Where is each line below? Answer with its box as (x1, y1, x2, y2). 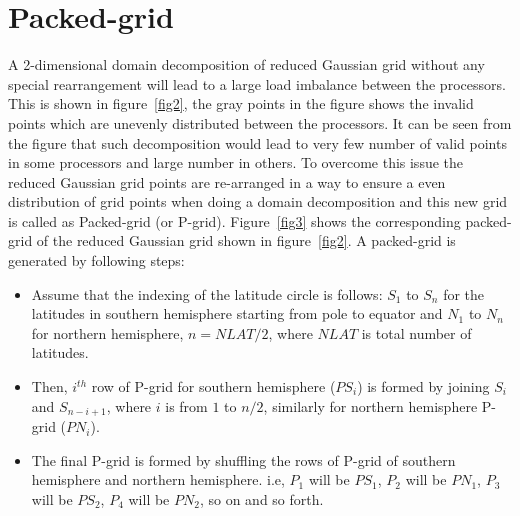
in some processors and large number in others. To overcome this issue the (8, 152, 464, 173)
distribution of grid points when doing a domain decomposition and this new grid (8, 191, 508, 212)
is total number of (361, 322, 472, 343)
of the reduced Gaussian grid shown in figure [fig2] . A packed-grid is (36, 230, 456, 251)
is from (165, 395, 208, 416)
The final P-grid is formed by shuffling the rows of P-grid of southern (31, 449, 456, 470)
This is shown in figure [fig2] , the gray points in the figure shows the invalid (8, 93, 474, 114)
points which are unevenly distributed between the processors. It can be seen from (8, 112, 512, 133)
